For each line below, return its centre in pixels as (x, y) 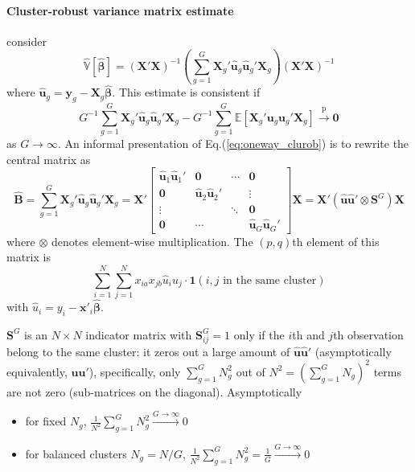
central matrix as (49, 159)
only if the (259, 334)
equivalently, (37, 371)
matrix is (29, 257)
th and (308, 334)
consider (27, 41)
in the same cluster (270, 280)
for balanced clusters (76, 453)
